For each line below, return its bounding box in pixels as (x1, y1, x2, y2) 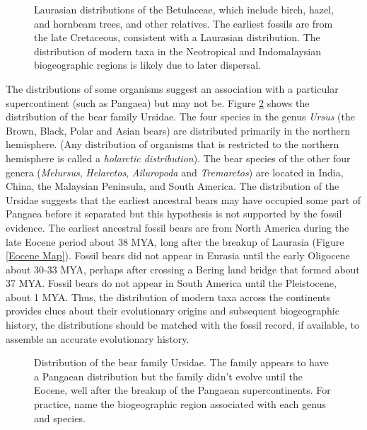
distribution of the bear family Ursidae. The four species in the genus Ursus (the (6, 109, 355, 124)
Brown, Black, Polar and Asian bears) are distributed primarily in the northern (6, 123, 350, 137)
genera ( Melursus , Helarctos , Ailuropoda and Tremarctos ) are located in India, (6, 164, 344, 179)
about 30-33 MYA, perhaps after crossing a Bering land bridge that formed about (6, 261, 360, 276)
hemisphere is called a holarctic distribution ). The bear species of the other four (6, 150, 351, 165)
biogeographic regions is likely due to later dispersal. (34, 57, 261, 72)
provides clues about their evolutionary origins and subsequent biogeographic (6, 303, 339, 318)
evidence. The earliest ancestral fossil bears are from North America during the (6, 220, 349, 234)
